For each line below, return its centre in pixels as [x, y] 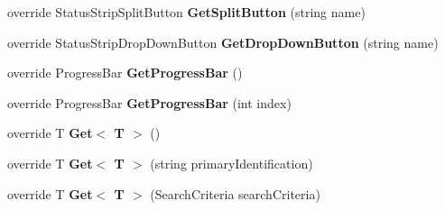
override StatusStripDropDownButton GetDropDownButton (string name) [223, 42]
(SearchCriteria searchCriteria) [235, 193]
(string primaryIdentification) [232, 163]
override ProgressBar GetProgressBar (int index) [149, 102]
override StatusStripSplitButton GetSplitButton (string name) [186, 12]
